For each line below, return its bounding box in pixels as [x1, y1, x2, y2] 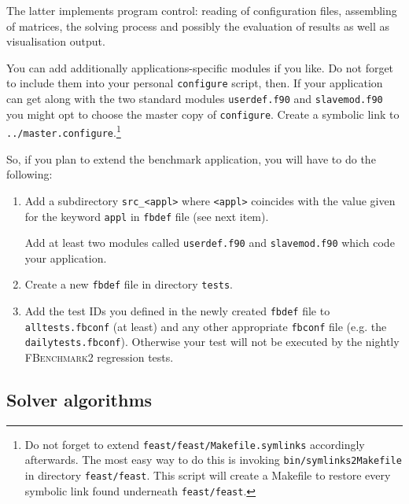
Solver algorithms [6, 388, 153, 412]
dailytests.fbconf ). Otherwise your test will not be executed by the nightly [24, 333, 400, 350]
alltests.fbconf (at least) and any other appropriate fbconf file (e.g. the [24, 318, 387, 334]
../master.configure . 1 [6, 122, 121, 140]
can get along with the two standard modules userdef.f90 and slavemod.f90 [6, 90, 383, 107]
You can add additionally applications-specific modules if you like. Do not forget [6, 59, 394, 75]
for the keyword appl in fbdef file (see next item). [24, 208, 269, 224]
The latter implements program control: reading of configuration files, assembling [6, 2, 397, 18]
